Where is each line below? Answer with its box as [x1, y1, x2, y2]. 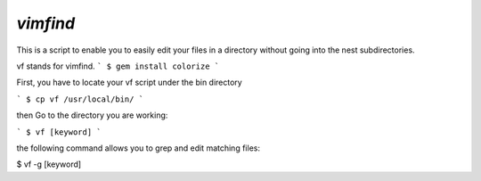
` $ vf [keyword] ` [16, 127, 102, 137]
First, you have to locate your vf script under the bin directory [16, 77, 242, 88]
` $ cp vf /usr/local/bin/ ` [16, 94, 144, 104]
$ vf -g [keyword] [16, 159, 82, 169]
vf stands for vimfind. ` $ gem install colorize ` [16, 61, 220, 71]
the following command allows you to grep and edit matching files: [16, 143, 260, 153]
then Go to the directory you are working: [16, 110, 168, 120]
